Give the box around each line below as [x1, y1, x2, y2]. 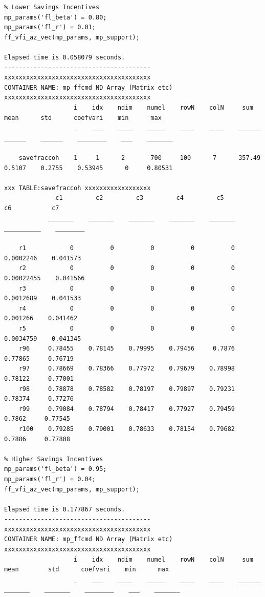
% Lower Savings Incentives [4, 4, 100, 11]
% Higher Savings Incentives [4, 455, 103, 463]
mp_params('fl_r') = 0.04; [4, 475, 96, 483]
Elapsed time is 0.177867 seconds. [4, 505, 125, 513]
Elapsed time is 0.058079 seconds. [4, 53, 125, 61]
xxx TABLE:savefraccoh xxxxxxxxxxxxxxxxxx [4, 184, 151, 192]
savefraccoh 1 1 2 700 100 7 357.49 [18, 154, 261, 161]
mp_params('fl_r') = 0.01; [4, 24, 96, 31]
